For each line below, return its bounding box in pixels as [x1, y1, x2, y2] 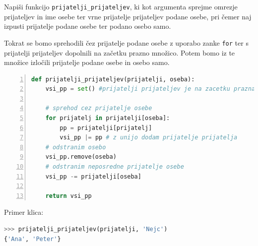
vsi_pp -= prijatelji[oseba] [45, 173, 141, 180]
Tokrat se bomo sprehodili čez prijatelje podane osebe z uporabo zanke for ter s [4, 37, 249, 48]
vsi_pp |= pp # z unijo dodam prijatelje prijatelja [60, 134, 238, 141]
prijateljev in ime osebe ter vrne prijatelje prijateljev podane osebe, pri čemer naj [4, 11, 252, 21]
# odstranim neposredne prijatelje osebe [45, 163, 184, 171]
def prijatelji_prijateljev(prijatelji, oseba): [31, 75, 195, 83]
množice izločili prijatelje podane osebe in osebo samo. [4, 57, 170, 67]
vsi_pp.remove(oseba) [45, 153, 117, 161]
